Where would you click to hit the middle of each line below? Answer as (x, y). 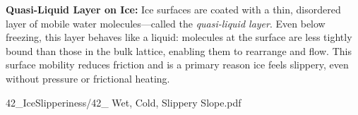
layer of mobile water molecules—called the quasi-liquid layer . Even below (166, 23)
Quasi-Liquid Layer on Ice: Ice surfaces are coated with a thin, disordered (173, 9)
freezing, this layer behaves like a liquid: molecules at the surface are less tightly (179, 37)
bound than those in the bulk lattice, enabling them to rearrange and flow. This (179, 50)
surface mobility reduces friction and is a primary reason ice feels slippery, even (177, 65)
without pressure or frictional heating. (88, 78)
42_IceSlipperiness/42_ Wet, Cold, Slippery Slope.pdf (124, 102)
